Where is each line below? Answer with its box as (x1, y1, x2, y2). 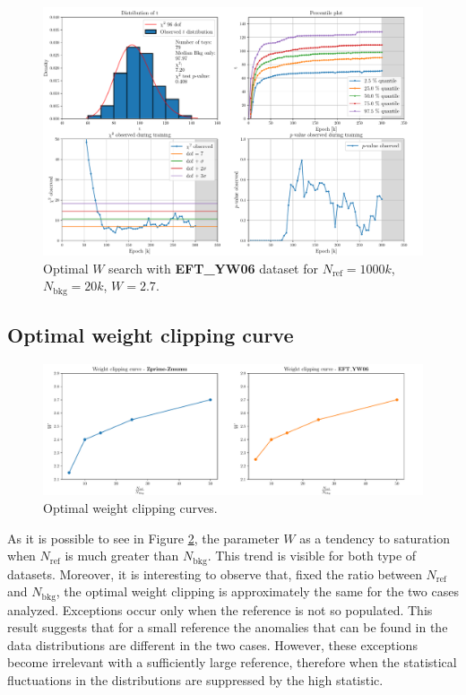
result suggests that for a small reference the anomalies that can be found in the (7, 618, 448, 637)
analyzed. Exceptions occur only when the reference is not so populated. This (7, 600, 433, 619)
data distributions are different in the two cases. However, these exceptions (7, 635, 418, 654)
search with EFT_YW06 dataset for (108, 258, 319, 277)
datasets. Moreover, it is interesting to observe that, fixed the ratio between (7, 564, 422, 583)
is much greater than (65, 546, 179, 565)
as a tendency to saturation (299, 528, 450, 547)
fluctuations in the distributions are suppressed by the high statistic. (7, 671, 384, 690)
